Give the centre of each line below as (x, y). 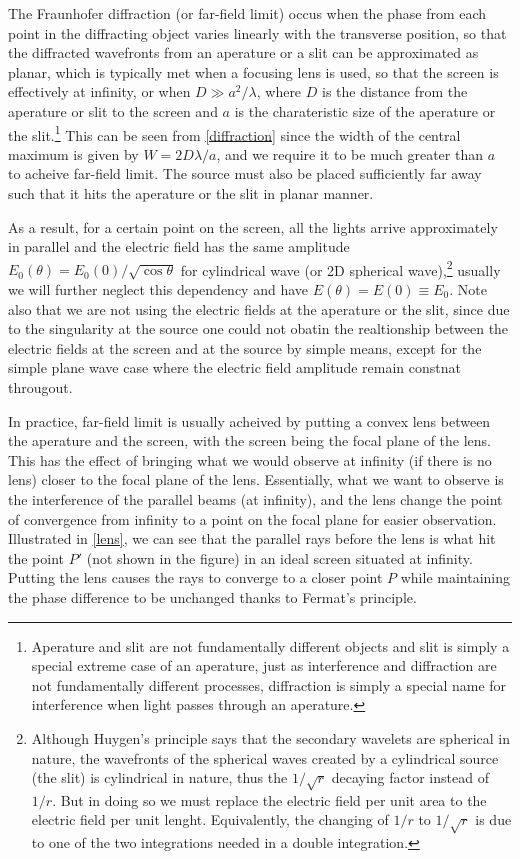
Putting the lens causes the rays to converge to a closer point (195, 577)
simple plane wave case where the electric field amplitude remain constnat (234, 367)
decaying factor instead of (410, 777)
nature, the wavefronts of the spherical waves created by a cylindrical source (265, 757)
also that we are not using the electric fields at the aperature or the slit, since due (259, 308)
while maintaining (455, 577)
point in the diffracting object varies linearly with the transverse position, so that (257, 32)
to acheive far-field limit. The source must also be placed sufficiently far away (245, 173)
